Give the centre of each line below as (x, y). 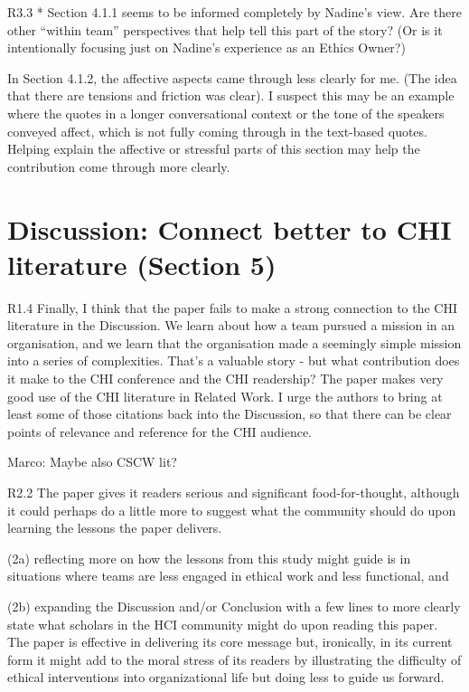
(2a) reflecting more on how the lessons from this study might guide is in (209, 558)
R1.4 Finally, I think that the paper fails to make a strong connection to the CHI (233, 307)
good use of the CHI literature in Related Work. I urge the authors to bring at (225, 396)
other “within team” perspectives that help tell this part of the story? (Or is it (225, 29)
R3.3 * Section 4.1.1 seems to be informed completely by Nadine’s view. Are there (234, 12)
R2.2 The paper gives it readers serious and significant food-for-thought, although (234, 492)
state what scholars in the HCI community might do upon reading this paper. (223, 624)
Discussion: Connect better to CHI (230, 228)
